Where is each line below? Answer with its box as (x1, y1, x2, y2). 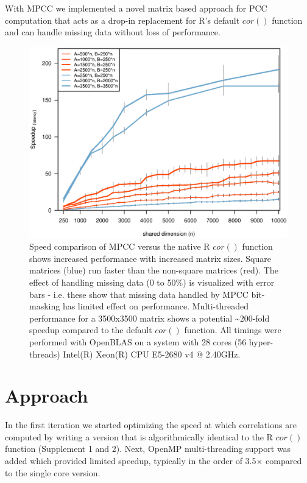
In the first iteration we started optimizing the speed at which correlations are (5, 418, 297, 431)
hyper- (249, 335, 273, 348)
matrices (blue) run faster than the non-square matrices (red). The (29, 264, 278, 277)
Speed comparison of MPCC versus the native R (29, 240, 210, 253)
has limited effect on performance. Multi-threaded (62, 300, 249, 312)
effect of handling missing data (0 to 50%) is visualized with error (29, 276, 275, 289)
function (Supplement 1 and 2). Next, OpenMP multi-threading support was (5, 442, 291, 455)
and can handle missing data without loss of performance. (5, 26, 221, 38)
